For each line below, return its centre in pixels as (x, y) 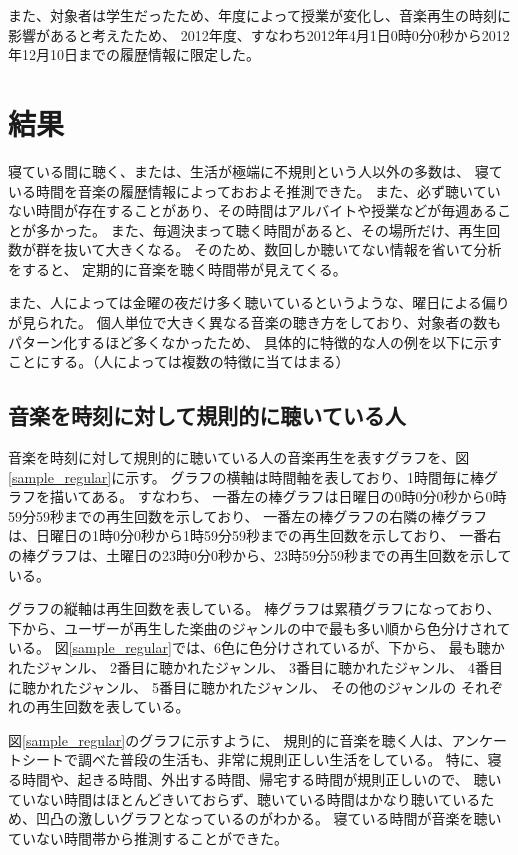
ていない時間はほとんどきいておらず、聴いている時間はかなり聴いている (244, 798)
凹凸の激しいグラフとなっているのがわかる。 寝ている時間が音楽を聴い (268, 818)
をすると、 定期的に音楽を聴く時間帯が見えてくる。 (177, 268)
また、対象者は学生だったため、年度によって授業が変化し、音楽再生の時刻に (259, 15)
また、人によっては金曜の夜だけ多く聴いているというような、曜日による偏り (259, 302)
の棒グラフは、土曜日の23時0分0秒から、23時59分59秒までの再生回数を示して (260, 555)
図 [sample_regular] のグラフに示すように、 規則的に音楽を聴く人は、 (230, 739)
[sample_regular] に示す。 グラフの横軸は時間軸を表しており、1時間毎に (239, 476)
